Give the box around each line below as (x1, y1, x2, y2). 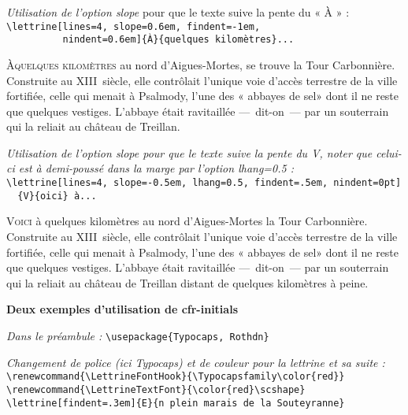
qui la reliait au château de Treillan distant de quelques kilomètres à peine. (6, 274, 369, 291)
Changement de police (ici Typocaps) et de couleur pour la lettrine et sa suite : (6, 354, 385, 370)
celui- (376, 144, 402, 161)
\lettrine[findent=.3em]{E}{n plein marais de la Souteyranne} (6, 397, 345, 409)
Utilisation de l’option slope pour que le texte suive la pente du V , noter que (6, 144, 373, 161)
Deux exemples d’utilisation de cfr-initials (6, 301, 238, 317)
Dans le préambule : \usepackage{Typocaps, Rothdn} (6, 327, 269, 343)
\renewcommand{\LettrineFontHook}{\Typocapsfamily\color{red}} (6, 371, 345, 383)
